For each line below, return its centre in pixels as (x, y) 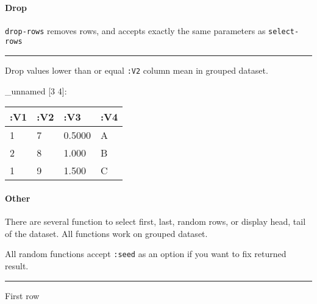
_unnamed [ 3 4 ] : (36, 90)
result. (17, 266)
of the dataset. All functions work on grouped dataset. (106, 233)
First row (22, 295)
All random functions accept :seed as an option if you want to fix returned (146, 254)
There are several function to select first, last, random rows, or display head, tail (155, 221)
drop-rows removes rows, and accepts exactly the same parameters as (135, 30)
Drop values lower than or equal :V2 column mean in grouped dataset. (137, 70)
